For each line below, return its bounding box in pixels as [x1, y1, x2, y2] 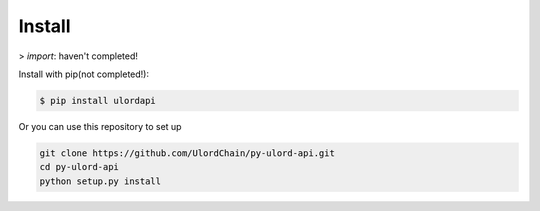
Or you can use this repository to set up [18, 120, 182, 132]
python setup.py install [39, 175, 162, 187]
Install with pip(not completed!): [18, 68, 150, 80]
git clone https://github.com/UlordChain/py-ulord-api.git [39, 147, 335, 159]
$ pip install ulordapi [39, 95, 157, 106]
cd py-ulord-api [39, 161, 120, 173]
